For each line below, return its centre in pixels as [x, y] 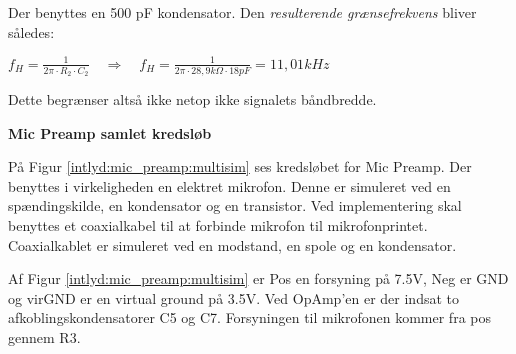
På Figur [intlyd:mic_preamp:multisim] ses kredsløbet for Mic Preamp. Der [240, 166]
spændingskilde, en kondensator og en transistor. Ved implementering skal [235, 205]
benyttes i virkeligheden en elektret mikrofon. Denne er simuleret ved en [229, 185]
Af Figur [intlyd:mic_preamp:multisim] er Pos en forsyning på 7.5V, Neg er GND [258, 278]
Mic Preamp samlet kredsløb [110, 132]
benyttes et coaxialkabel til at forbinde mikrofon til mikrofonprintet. [218, 224]
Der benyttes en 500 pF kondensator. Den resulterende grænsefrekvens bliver [242, 12]
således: [31, 31]
